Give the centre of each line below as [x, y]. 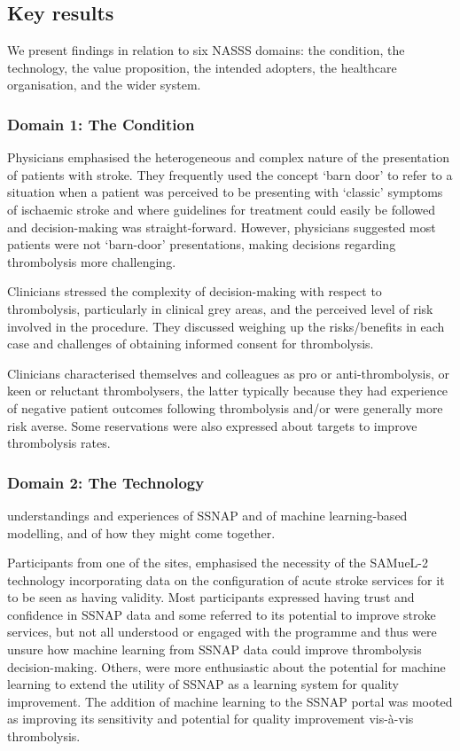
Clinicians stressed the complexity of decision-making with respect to [195, 291]
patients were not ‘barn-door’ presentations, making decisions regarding [202, 244]
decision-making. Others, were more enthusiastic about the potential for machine [226, 666]
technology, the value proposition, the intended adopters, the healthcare [202, 67]
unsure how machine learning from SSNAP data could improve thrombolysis [214, 649]
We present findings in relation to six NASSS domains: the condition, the [206, 50]
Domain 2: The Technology [106, 482]
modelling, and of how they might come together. [141, 532]
